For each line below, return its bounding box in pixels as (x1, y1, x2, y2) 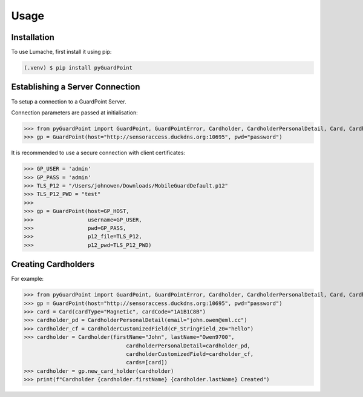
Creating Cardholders (11, 259, 95, 269)
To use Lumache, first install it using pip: (11, 48, 112, 56)
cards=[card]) (126, 359, 168, 366)
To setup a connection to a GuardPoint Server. (11, 97, 126, 105)
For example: (11, 275, 44, 283)
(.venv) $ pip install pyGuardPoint (24, 64, 133, 71)
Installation (11, 32, 54, 42)
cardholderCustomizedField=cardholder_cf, (126, 351, 254, 358)
